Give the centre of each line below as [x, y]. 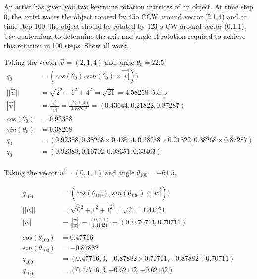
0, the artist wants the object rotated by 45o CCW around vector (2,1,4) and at [125, 16]
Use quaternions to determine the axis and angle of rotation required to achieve [125, 35]
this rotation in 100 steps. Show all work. [66, 45]
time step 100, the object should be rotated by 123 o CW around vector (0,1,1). [125, 26]
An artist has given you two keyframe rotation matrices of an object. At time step [128, 6]
